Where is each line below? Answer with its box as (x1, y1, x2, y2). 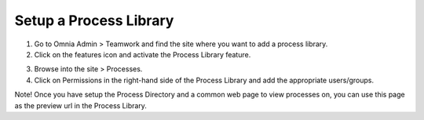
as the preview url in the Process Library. (14, 100, 147, 110)
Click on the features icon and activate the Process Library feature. (34, 49, 251, 59)
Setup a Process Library (14, 12, 174, 29)
